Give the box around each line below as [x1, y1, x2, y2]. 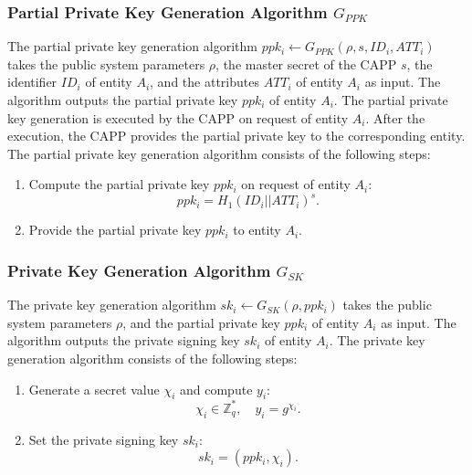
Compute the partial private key [28, 174, 210, 194]
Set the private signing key [28, 429, 179, 449]
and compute [180, 379, 253, 398]
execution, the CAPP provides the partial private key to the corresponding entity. [7, 126, 466, 145]
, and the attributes [150, 72, 259, 91]
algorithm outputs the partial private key [7, 90, 238, 109]
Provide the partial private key [28, 220, 202, 239]
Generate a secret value [28, 379, 160, 398]
